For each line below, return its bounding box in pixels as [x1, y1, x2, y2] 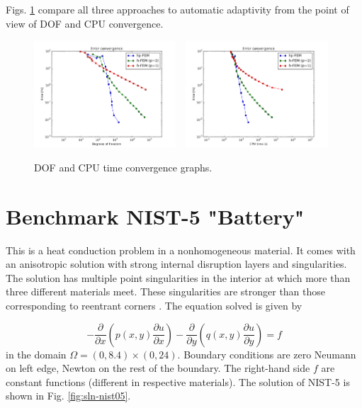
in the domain [6, 346, 67, 361]
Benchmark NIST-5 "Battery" [6, 201, 305, 230]
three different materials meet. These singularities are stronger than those [6, 284, 326, 299]
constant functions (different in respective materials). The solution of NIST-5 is [6, 374, 350, 389]
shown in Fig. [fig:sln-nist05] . [6, 388, 131, 403]
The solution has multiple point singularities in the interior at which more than [6, 270, 351, 285]
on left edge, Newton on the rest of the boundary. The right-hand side [6, 361, 310, 375]
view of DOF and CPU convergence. [6, 16, 164, 30]
